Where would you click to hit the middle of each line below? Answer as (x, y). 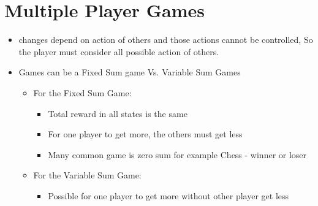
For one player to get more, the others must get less (145, 134)
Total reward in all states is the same (118, 113)
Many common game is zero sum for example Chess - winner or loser (177, 154)
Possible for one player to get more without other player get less (168, 195)
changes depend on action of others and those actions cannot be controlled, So (166, 40)
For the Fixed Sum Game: (82, 92)
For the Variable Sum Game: (87, 175)
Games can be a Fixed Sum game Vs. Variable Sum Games (130, 72)
